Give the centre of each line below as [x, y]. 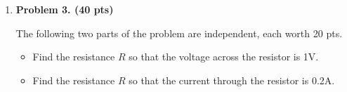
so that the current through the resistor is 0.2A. [232, 80]
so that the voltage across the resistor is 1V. [224, 57]
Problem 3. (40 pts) [65, 9]
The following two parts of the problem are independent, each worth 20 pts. [179, 33]
